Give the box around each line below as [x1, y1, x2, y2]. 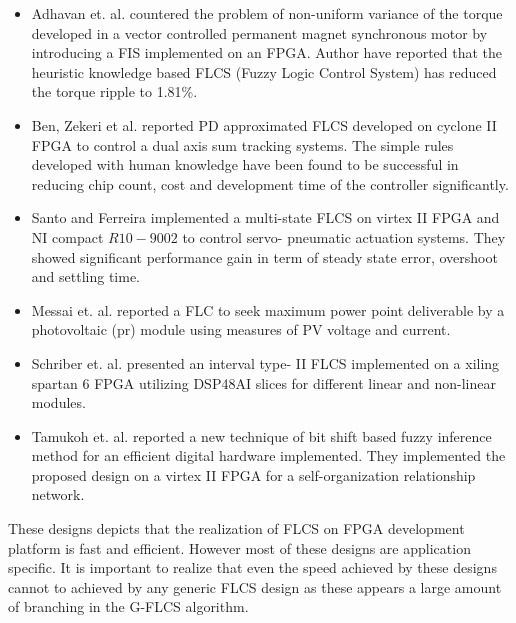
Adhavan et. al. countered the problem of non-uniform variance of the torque [31, 3, 503, 23]
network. [31, 484, 85, 505]
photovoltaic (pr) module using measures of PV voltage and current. [31, 319, 451, 340]
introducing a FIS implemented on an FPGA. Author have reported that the [31, 42, 503, 63]
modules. [31, 392, 86, 413]
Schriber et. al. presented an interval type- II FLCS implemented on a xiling [31, 352, 500, 373]
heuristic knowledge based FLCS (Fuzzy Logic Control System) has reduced [31, 61, 497, 82]
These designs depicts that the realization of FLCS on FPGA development [8, 518, 465, 539]
